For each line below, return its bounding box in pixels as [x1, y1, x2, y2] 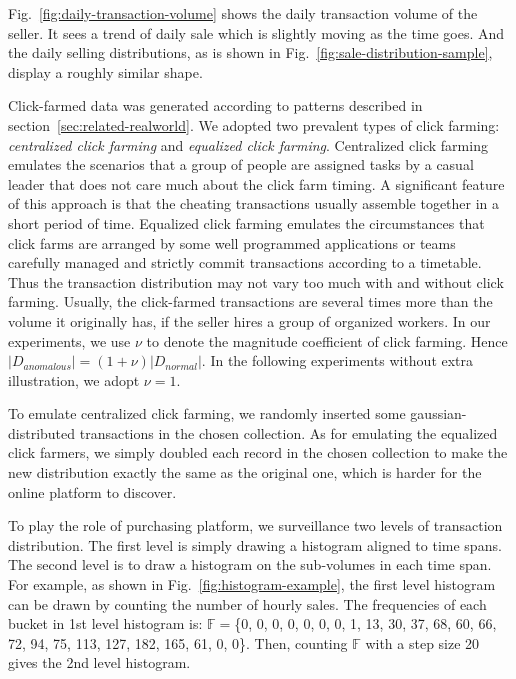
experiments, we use [8, 330, 131, 351]
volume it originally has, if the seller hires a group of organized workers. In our [8, 310, 491, 331]
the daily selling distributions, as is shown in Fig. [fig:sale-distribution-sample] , [8, 42, 493, 63]
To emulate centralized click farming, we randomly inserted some [8, 403, 406, 424]
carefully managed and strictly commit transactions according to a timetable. [8, 252, 482, 273]
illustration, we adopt [8, 369, 140, 390]
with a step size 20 [365, 632, 480, 653]
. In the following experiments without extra [201, 350, 474, 371]
